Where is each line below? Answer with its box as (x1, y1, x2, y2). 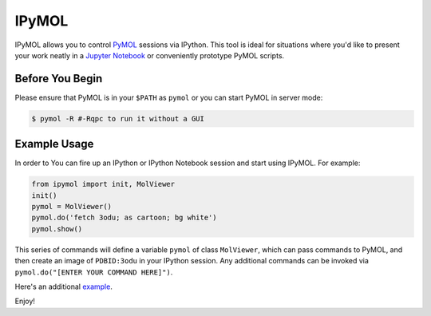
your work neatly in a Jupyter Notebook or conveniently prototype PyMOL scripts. (14, 50, 285, 60)
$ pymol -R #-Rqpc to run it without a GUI (31, 114, 205, 123)
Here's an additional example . (14, 282, 113, 291)
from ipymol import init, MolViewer (31, 180, 176, 189)
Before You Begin (14, 72, 103, 85)
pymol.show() (31, 224, 83, 233)
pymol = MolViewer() (31, 202, 112, 211)
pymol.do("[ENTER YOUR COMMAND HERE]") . (14, 267, 173, 277)
